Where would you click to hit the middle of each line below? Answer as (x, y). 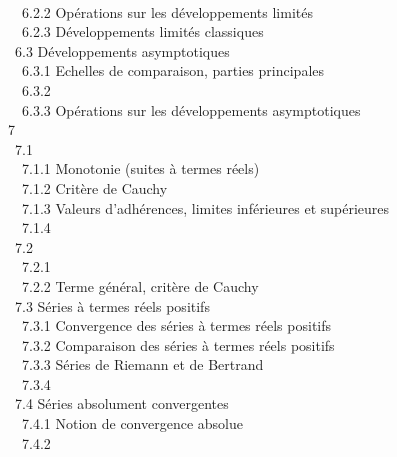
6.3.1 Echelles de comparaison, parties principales (173, 70)
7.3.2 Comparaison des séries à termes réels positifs (178, 344)
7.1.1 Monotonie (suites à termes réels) (140, 168)
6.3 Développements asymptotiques (122, 50)
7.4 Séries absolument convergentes (121, 403)
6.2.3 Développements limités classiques (142, 31)
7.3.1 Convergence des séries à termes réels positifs (176, 325)
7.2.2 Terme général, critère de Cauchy (140, 285)
